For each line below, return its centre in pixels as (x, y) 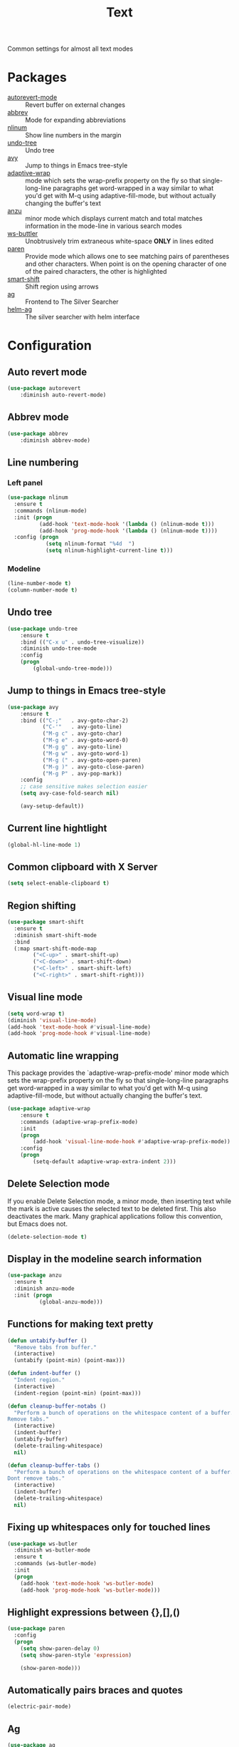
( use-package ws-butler (43, 1544)
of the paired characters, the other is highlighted (96, 272)
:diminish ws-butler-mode (52, 1550)
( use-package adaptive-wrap (49, 1109)
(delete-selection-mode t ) (47, 1237)
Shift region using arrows (62, 287)
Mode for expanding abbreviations (76, 120)
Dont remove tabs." (36, 1479)
